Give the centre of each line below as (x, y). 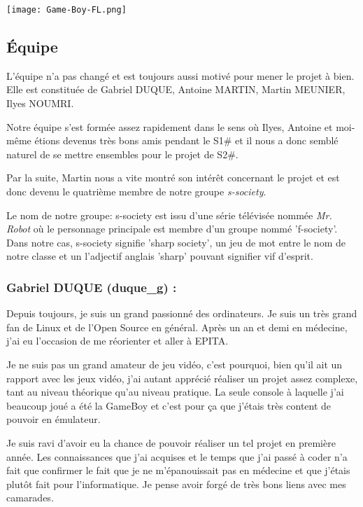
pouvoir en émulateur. (54, 419)
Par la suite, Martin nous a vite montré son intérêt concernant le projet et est (173, 178)
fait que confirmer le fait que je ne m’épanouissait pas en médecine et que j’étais (178, 470)
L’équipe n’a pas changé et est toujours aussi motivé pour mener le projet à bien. (180, 75)
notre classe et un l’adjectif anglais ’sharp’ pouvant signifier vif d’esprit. (160, 256)
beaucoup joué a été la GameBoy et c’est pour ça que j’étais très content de (169, 405)
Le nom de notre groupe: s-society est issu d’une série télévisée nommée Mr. (169, 215)
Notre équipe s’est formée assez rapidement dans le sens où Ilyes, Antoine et (170, 126)
